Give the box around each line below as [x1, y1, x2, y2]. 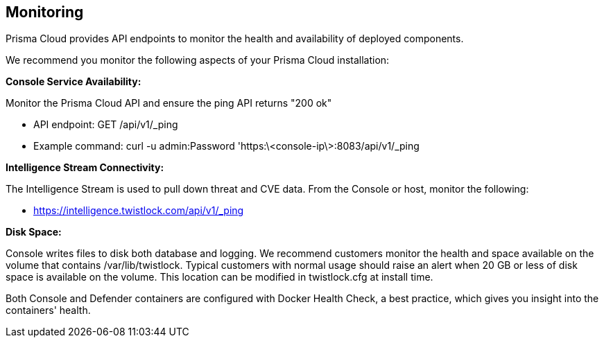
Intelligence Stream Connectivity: [6, 161, 164, 174]
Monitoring [6, 3, 84, 21]
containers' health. [6, 304, 91, 317]
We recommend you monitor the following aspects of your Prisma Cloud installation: [6, 54, 390, 67]
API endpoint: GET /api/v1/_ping [33, 118, 178, 131]
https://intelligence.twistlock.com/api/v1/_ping [33, 204, 244, 217]
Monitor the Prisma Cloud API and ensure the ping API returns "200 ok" [6, 97, 332, 109]
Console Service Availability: [6, 76, 141, 88]
